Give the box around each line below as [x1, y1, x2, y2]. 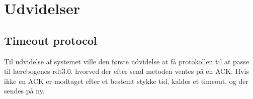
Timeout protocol [4, 32, 97, 48]
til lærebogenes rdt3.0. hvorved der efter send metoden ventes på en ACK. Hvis [4, 66, 249, 76]
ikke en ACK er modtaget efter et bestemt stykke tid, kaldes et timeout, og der [4, 75, 248, 86]
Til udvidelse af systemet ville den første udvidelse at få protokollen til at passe [4, 56, 249, 66]
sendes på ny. [4, 85, 45, 96]
